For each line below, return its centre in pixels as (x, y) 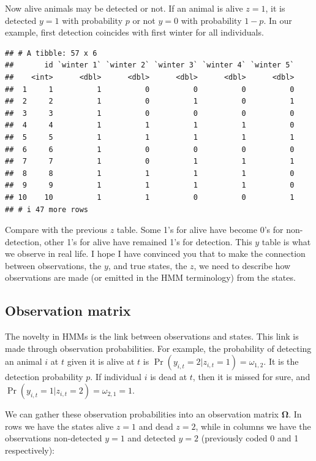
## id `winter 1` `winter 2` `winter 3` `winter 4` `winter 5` (150, 65)
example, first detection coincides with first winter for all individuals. (134, 32)
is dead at (169, 377)
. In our (278, 20)
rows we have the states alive (59, 426)
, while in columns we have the (253, 426)
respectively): (30, 450)
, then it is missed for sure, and (251, 377)
